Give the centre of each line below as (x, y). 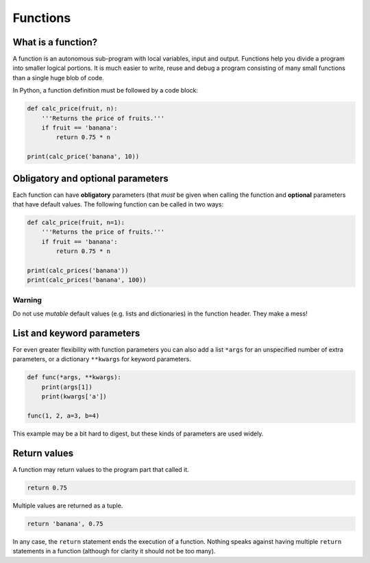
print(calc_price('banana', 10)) (83, 157)
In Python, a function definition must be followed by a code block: (106, 91)
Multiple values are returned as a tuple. (68, 505)
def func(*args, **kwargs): (74, 378)
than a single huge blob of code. (58, 77)
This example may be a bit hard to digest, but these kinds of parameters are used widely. (138, 433)
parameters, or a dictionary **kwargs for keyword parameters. (102, 359)
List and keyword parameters (76, 333)
